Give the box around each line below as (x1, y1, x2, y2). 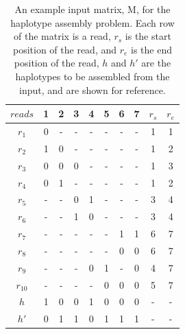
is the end (131, 42, 172, 56)
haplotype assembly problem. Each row (10, 15, 175, 29)
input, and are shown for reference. (19, 82, 166, 97)
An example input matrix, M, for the (14, 2, 171, 16)
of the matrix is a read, (14, 29, 111, 43)
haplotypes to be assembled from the (15, 69, 170, 83)
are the (141, 56, 171, 70)
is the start (125, 29, 171, 43)
